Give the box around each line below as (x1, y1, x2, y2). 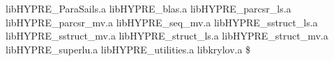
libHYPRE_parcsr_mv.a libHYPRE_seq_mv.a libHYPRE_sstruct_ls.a (6, 15, 318, 29)
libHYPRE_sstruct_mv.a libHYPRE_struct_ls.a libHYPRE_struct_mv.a (6, 28, 328, 43)
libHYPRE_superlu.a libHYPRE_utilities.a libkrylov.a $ (6, 42, 251, 56)
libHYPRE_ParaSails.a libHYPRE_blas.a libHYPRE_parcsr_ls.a (6, 1, 291, 15)
